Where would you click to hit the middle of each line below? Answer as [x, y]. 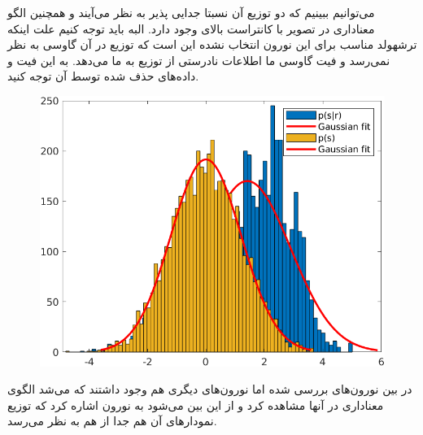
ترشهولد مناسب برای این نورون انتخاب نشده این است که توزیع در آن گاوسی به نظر [212, 44]
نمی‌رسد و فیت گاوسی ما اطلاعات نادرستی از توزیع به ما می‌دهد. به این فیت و [199, 60]
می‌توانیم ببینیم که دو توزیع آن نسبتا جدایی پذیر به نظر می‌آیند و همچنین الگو [191, 12]
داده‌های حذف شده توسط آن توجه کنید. [103, 76]
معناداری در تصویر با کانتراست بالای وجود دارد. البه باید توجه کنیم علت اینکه [191, 28]
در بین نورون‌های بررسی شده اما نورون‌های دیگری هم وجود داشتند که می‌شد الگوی [210, 389]
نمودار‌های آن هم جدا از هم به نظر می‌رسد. [112, 421]
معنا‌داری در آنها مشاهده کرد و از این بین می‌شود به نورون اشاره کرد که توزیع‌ [196, 405]
